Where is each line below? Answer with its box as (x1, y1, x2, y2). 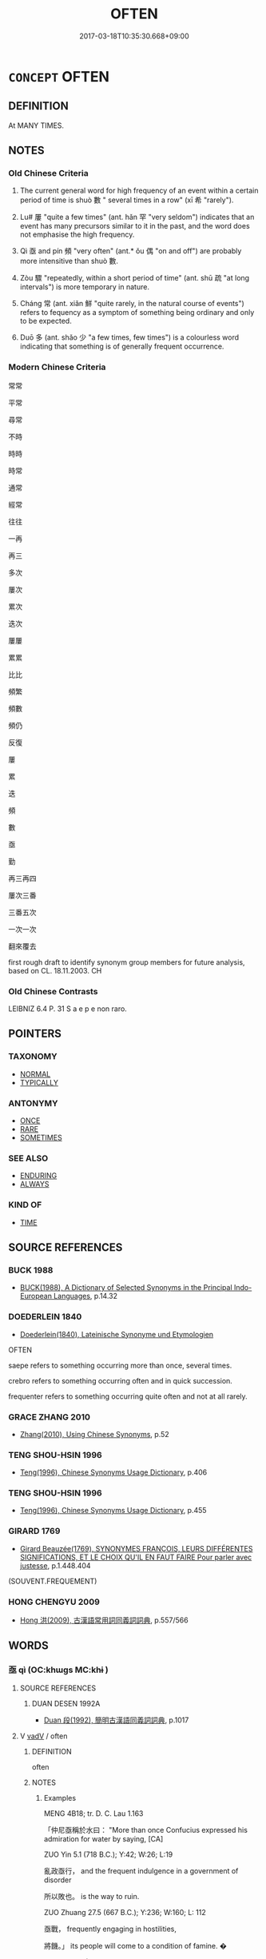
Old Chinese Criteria (8, 168, 89, 179)
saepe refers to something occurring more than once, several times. (8, 1360, 232, 1370)
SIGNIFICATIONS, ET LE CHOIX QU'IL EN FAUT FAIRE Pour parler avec (19, 1552, 252, 1562)
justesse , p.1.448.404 (19, 1560, 91, 1571)
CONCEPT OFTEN (8, 67, 109, 86)
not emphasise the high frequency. (19, 229, 135, 240)
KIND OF (8, 1200, 42, 1211)
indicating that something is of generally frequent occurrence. (19, 341, 224, 352)
